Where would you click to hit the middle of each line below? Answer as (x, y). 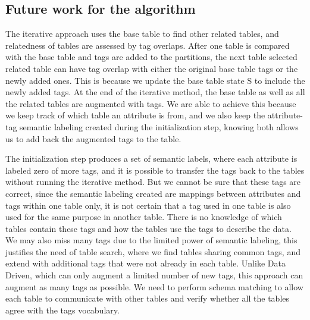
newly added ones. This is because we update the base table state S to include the (155, 80)
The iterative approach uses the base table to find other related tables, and (142, 34)
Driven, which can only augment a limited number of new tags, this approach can (154, 275)
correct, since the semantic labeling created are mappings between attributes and (153, 193)
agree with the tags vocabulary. (62, 310)
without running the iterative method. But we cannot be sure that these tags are (153, 182)
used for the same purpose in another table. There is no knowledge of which (144, 217)
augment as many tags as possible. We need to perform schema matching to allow (154, 286)
